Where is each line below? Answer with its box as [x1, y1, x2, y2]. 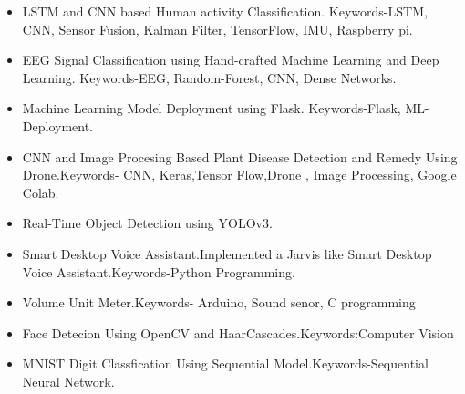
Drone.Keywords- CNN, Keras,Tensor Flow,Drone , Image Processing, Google [22, 165, 457, 184]
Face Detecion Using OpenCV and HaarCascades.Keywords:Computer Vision [22, 323, 454, 342]
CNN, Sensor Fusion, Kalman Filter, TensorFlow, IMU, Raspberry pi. [22, 19, 413, 38]
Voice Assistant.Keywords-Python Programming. [22, 262, 295, 281]
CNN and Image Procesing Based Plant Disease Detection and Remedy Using [22, 147, 458, 166]
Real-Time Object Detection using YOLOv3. [22, 213, 273, 233]
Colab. [22, 182, 59, 202]
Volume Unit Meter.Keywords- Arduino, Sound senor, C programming [22, 293, 416, 312]
